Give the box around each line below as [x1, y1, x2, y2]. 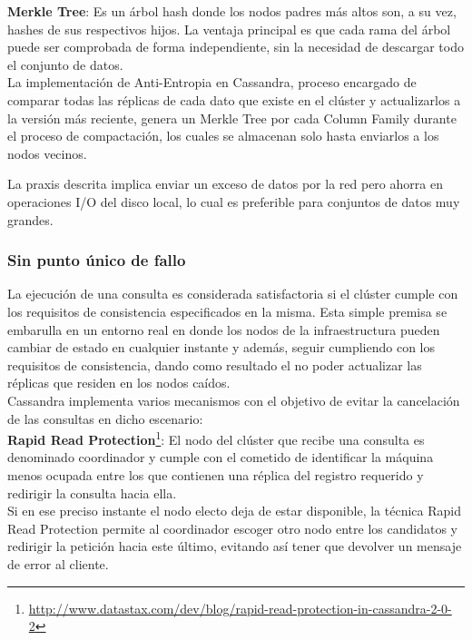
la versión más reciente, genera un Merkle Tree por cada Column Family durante [7, 108, 457, 127]
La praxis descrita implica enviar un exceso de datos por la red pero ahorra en [7, 174, 443, 193]
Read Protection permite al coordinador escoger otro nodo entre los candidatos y [7, 518, 457, 537]
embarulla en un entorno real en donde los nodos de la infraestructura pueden [7, 320, 440, 339]
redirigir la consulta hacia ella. [7, 483, 177, 502]
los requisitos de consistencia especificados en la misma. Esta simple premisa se [7, 301, 447, 320]
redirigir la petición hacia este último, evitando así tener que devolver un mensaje [7, 537, 462, 556]
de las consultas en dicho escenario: [7, 409, 203, 428]
